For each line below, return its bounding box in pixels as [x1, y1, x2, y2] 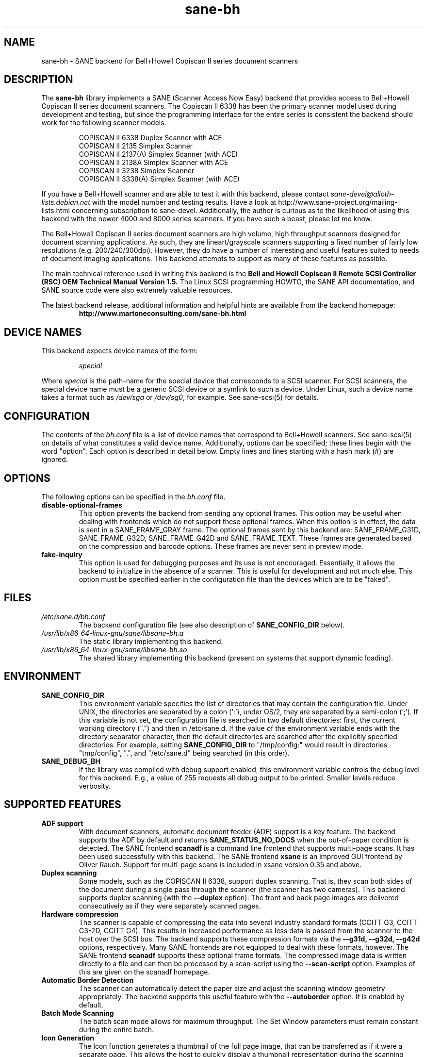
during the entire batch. [79, 1025, 154, 1034]
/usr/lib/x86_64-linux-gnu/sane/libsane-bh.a [41, 628, 184, 637]
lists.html [41, 206, 70, 215]
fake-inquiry [41, 550, 82, 559]
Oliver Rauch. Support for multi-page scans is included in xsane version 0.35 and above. [79, 860, 362, 869]
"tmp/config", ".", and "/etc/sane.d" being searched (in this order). [79, 748, 290, 757]
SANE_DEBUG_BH [41, 757, 100, 765]
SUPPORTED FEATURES [4, 798, 121, 811]
